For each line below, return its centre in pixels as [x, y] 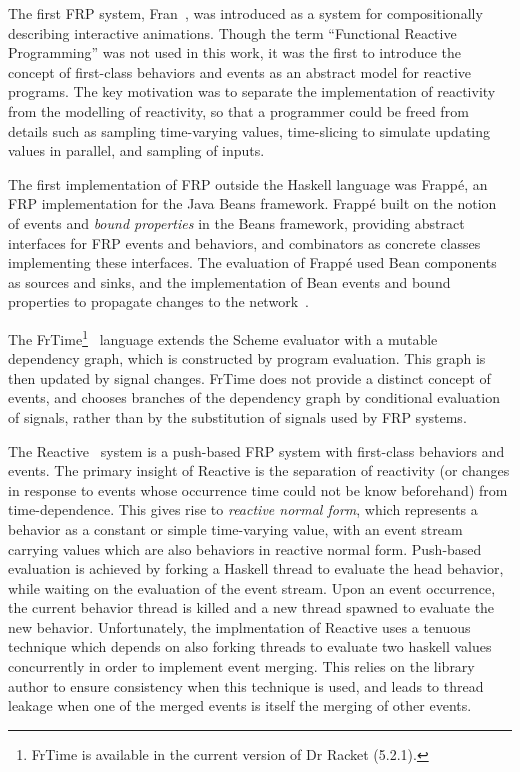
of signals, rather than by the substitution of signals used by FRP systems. [237, 416]
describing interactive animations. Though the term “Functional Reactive [232, 32]
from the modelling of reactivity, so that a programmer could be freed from [238, 110]
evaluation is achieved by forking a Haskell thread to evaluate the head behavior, [256, 568]
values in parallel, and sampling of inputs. [136, 150]
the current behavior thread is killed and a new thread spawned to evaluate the [251, 607]
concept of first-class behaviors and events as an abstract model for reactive [240, 71]
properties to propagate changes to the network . [158, 301]
